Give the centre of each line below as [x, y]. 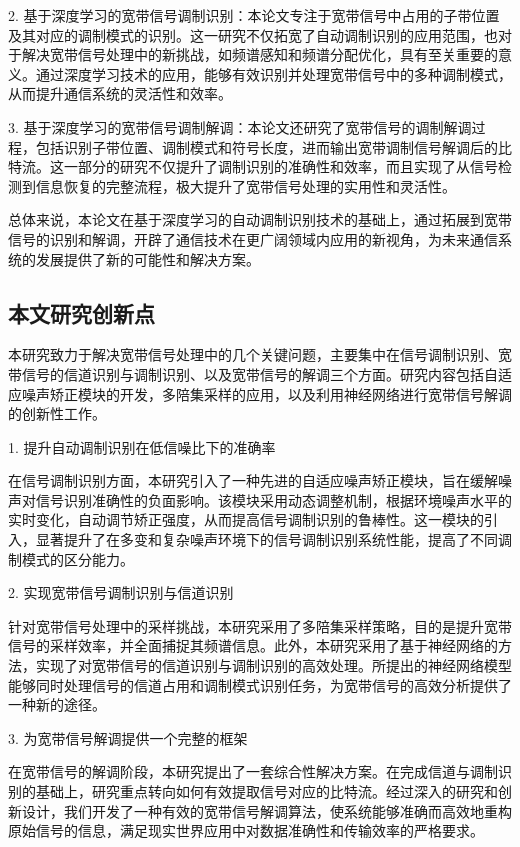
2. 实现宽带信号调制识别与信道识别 [121, 592]
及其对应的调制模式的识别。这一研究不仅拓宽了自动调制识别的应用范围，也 [253, 34]
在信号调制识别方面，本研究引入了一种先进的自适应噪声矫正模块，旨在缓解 [253, 480]
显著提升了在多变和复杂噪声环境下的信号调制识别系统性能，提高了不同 [266, 539]
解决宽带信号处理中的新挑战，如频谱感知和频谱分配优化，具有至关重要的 [259, 54]
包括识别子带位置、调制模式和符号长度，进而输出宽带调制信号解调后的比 [273, 146]
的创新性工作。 [57, 413]
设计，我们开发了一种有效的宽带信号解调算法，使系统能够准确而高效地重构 [266, 810]
